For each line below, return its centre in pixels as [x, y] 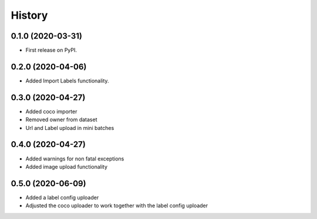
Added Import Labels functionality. [67, 81]
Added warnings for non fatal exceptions [75, 159]
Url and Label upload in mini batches [70, 128]
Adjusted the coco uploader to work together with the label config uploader [117, 206]
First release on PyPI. [51, 50]
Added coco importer [51, 111]
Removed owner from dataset [61, 119]
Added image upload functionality [67, 166]
